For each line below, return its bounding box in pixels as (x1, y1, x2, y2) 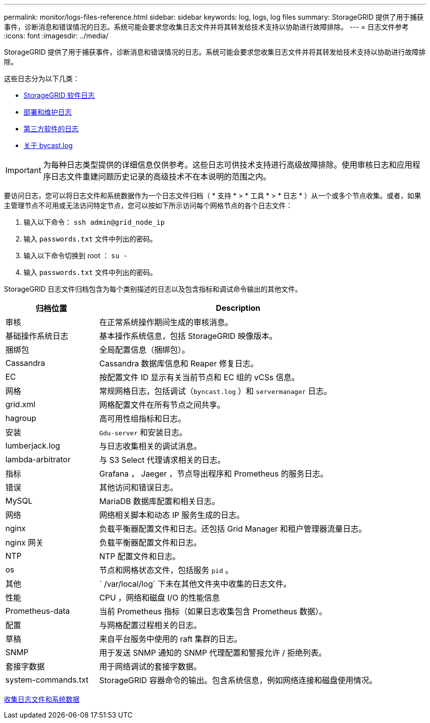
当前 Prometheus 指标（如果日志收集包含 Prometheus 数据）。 (99, 606, 327, 616)
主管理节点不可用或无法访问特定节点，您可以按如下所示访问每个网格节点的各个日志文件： (4, 201, 293, 210)
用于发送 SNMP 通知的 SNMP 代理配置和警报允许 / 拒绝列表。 (99, 648, 326, 658)
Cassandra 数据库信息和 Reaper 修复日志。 (99, 359, 259, 368)
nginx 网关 (5, 538, 44, 547)
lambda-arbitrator (5, 454, 71, 464)
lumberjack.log (5, 441, 60, 451)
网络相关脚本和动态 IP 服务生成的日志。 (99, 510, 244, 520)
